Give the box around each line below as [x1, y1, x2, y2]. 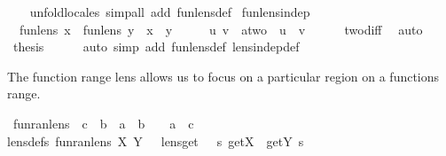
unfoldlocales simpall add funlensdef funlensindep [29, 3, 310, 20]
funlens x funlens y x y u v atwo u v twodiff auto [19, 19, 423, 38]
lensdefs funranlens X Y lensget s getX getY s [7, 131, 304, 150]
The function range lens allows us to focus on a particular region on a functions [7, 66, 440, 85]
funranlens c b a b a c [12, 113, 194, 132]
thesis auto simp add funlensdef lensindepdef [12, 37, 300, 56]
